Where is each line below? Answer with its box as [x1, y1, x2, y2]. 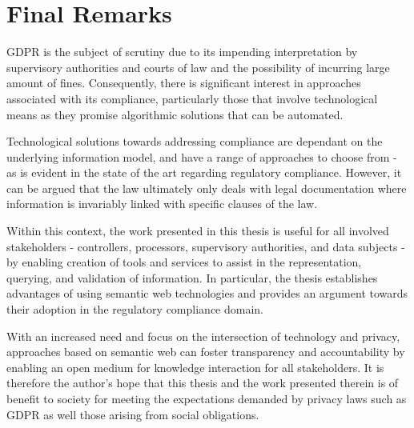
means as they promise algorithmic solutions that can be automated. [6, 106, 344, 122]
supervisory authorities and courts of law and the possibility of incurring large [6, 58, 390, 75]
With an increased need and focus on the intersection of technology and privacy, [6, 327, 400, 344]
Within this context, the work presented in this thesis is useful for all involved [6, 222, 389, 239]
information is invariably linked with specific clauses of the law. [6, 195, 318, 212]
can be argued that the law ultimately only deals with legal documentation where [6, 179, 407, 196]
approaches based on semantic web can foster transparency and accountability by [6, 343, 405, 360]
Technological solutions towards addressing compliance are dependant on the [6, 133, 383, 150]
